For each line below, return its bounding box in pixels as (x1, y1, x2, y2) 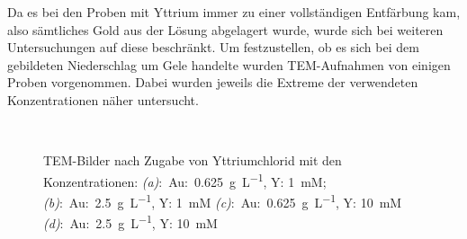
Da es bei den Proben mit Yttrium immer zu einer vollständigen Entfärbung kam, (7, 3, 461, 21)
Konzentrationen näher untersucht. (7, 90, 199, 109)
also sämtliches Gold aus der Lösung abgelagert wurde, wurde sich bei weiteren (7, 20, 444, 39)
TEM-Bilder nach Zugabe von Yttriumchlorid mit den (43, 151, 342, 170)
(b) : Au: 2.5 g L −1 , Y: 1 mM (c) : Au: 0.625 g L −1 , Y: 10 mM (43, 190, 402, 211)
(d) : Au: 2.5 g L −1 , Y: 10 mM (43, 211, 218, 232)
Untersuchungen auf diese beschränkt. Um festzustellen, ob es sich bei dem (7, 38, 419, 57)
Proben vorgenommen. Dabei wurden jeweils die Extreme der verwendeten (7, 73, 418, 92)
